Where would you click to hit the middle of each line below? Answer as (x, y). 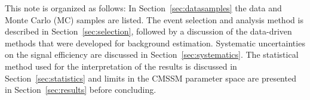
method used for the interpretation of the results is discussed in (121, 66)
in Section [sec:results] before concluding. (81, 90)
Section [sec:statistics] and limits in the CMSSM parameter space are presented (151, 78)
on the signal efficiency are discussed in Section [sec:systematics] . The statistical (152, 54)
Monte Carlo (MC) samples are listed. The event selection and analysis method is (154, 19)
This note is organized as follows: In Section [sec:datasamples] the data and (143, 8)
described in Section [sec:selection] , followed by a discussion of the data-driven (148, 31)
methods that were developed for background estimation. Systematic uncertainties (155, 43)
